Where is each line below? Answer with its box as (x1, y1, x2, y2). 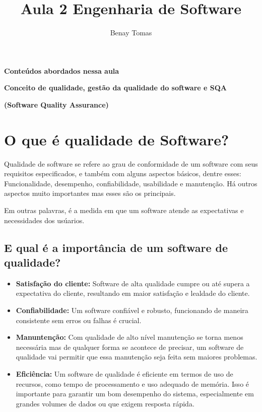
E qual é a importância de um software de (4, 239, 228, 255)
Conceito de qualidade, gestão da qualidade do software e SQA (4, 82, 227, 93)
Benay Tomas (110, 27, 152, 38)
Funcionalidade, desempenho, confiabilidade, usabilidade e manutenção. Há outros (4, 178, 257, 188)
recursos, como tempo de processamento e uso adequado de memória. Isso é (16, 378, 249, 389)
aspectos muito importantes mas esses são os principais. (4, 188, 176, 198)
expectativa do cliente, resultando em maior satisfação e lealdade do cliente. (16, 288, 250, 298)
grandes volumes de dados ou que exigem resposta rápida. (16, 398, 194, 408)
